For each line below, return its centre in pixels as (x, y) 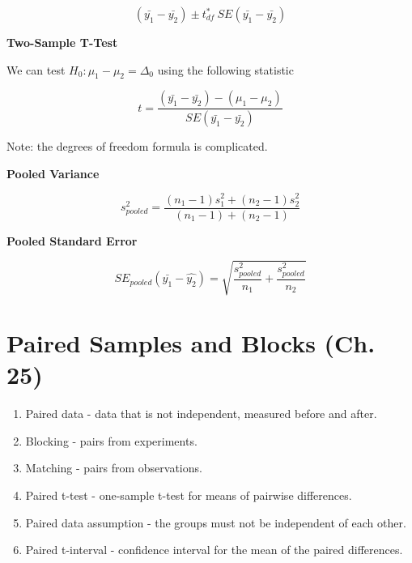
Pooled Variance (53, 173)
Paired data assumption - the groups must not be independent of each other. (216, 522)
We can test (36, 69)
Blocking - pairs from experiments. (111, 440)
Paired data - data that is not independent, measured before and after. (201, 414)
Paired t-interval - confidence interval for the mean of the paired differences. (214, 550)
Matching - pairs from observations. (114, 468)
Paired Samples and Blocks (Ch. (191, 343)
